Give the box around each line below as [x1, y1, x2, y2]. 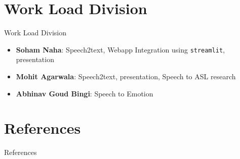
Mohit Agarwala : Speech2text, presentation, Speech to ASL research [16, 71, 236, 81]
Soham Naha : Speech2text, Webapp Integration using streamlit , [16, 44, 225, 55]
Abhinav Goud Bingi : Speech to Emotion [16, 88, 153, 98]
